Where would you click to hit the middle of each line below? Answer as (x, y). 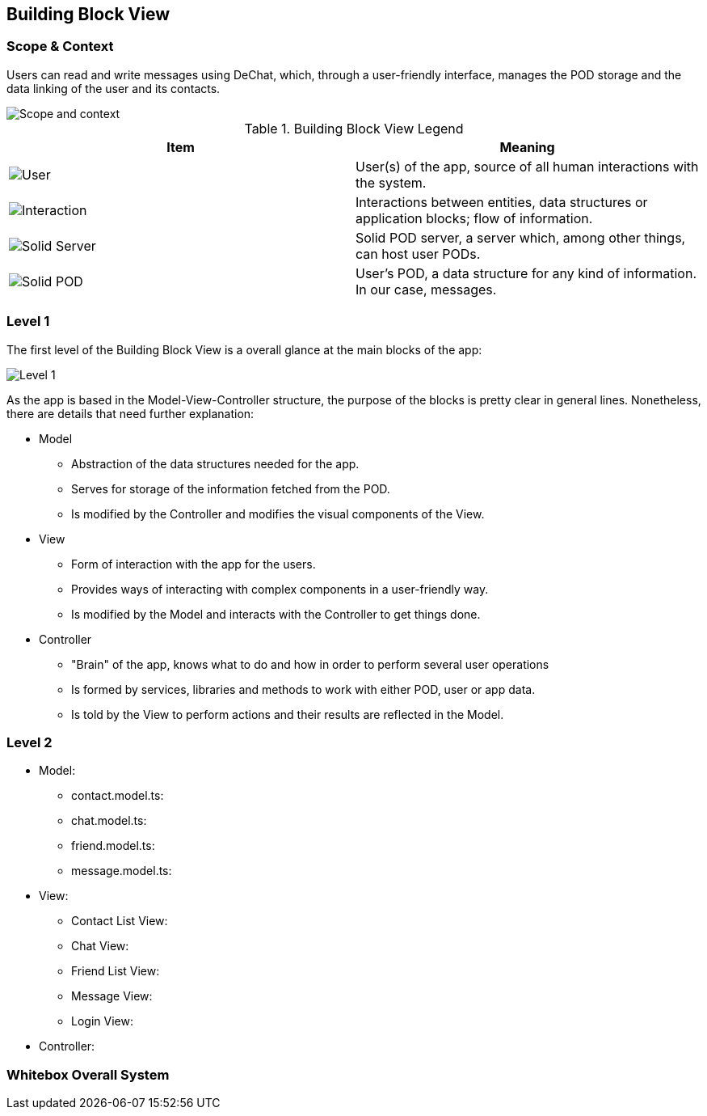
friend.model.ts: (113, 846)
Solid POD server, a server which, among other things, (521, 237)
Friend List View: (116, 971)
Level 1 (28, 321)
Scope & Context (60, 46)
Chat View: (100, 946)
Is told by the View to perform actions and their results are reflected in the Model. (288, 714)
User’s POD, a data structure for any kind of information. (526, 273)
